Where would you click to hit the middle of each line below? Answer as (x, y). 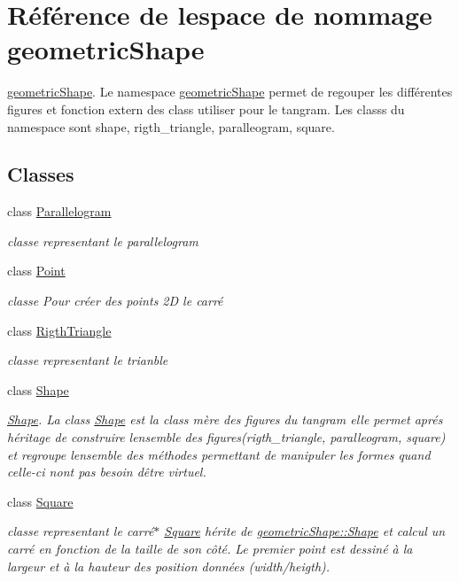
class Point (36, 271)
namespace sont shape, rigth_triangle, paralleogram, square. (171, 126)
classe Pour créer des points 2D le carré (115, 301)
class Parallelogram (59, 211)
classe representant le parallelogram (103, 241)
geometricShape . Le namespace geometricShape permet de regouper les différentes (230, 92)
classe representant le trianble (88, 360)
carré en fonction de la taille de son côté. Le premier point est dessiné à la (210, 549)
